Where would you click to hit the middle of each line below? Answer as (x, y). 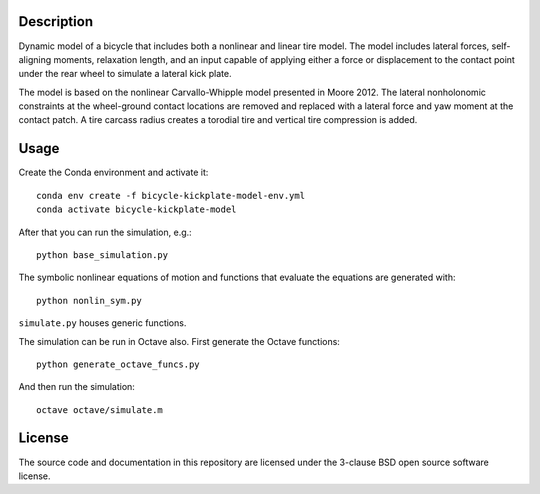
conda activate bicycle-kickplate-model (136, 209)
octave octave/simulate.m (100, 409)
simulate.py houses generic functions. (102, 323)
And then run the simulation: (76, 387)
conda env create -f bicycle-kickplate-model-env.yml (170, 195)
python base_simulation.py (102, 254)
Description (56, 21)
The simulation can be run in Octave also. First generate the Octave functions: (179, 341)
